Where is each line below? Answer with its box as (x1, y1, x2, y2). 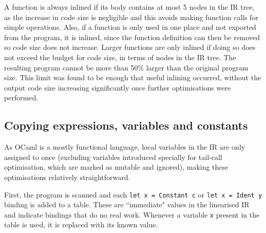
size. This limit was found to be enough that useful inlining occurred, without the (4, 72, 261, 83)
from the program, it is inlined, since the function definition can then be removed (4, 31, 260, 42)
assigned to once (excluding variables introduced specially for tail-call (4, 151, 222, 162)
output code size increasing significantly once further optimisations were (4, 82, 231, 93)
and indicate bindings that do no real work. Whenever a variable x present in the (4, 209, 260, 220)
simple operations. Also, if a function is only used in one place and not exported (4, 22, 256, 32)
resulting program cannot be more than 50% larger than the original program (4, 62, 249, 73)
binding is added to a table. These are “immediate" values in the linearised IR (4, 199, 250, 210)
